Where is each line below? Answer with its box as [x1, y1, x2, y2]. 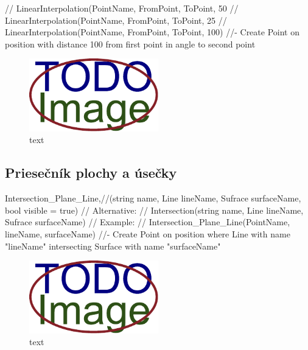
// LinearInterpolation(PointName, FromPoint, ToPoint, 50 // [5, 2, 239, 14]
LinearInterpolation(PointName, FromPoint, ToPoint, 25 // [5, 13, 227, 26]
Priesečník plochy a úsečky [5, 163, 177, 182]
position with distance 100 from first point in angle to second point [5, 37, 256, 50]
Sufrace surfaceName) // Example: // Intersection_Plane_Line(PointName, [5, 215, 290, 228]
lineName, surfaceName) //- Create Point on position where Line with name [5, 227, 290, 240]
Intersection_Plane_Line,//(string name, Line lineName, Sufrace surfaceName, [5, 192, 301, 205]
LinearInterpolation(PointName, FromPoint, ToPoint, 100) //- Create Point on [5, 26, 299, 38]
